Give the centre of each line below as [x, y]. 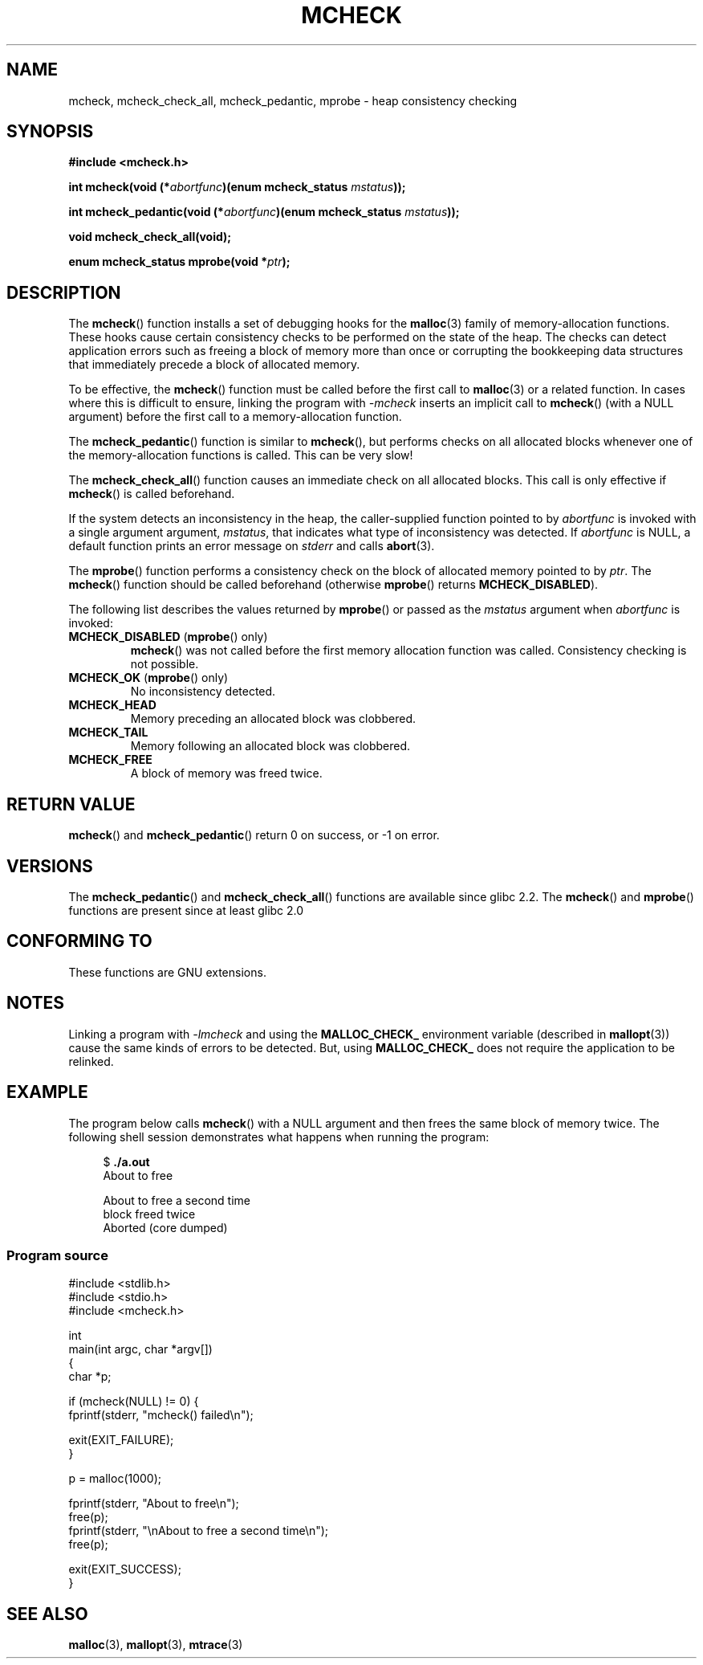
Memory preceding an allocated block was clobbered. [273, 719]
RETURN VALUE [71, 804]
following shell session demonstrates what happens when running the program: [279, 1137]
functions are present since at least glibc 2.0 [186, 910]
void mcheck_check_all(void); [150, 237]
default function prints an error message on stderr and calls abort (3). [252, 546]
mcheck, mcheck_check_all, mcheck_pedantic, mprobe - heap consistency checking [293, 100]
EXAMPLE [47, 1092]
